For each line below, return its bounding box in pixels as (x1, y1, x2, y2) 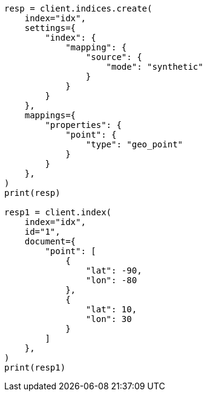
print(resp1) (4, 363, 66, 372)
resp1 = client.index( (4, 207, 112, 217)
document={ (24, 237, 76, 246)
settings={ (24, 23, 76, 33)
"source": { (85, 52, 142, 62)
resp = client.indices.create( (4, 4, 153, 13)
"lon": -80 (85, 275, 137, 285)
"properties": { (45, 120, 122, 130)
